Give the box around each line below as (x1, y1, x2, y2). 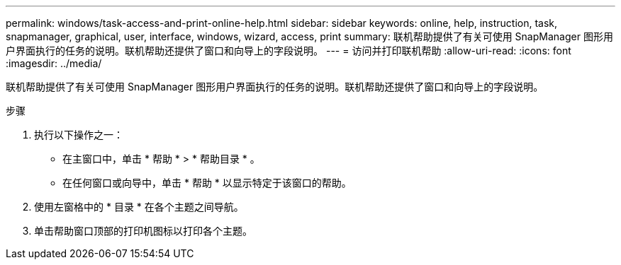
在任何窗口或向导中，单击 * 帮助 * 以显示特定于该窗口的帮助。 (62, 177, 352, 189)
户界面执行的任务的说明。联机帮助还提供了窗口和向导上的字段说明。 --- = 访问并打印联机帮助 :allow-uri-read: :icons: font (6, 45, 571, 57)
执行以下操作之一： (34, 129, 123, 141)
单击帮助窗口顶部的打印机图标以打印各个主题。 (34, 225, 252, 237)
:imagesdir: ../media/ (6, 57, 102, 69)
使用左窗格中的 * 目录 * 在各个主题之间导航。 (34, 201, 244, 213)
